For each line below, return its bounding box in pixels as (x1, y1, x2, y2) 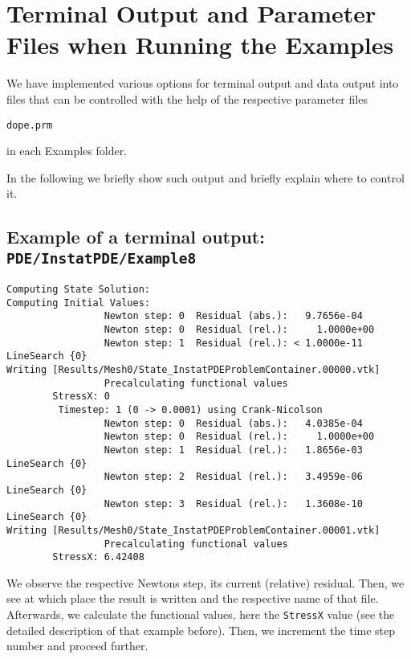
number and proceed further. (6, 637, 149, 654)
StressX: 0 (52, 391, 110, 403)
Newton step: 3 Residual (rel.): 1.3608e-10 (104, 497, 363, 510)
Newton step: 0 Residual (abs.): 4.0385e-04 (104, 417, 363, 429)
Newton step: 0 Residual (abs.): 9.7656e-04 (104, 310, 363, 322)
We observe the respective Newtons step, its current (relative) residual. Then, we (6, 574, 405, 591)
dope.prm (6, 119, 53, 131)
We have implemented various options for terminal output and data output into (6, 75, 399, 92)
